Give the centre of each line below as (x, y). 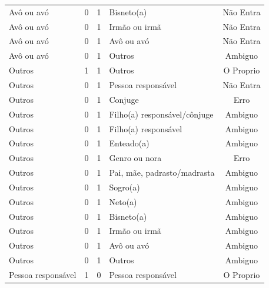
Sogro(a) (124, 187)
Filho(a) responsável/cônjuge (161, 114)
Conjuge (124, 99)
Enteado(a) (129, 143)
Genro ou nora (135, 158)
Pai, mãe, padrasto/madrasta (162, 173)
